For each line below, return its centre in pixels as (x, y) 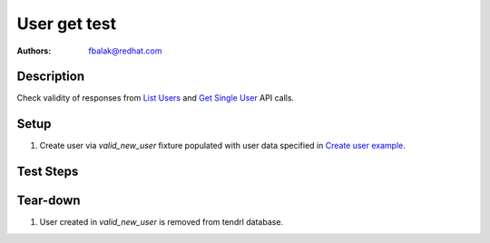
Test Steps (48, 172)
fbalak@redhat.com (125, 51)
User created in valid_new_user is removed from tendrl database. (162, 222)
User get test (67, 24)
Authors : (34, 51)
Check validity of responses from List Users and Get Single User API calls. (156, 98)
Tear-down (49, 201)
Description (51, 77)
